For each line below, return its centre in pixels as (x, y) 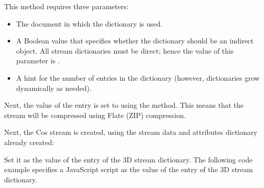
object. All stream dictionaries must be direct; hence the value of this (125, 50)
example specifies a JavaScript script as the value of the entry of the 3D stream (129, 169)
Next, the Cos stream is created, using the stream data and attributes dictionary (131, 132)
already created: (29, 142)
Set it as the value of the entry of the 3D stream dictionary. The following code (128, 159)
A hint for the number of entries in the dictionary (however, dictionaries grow (138, 77)
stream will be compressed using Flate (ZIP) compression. (95, 115)
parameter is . (38, 61)
